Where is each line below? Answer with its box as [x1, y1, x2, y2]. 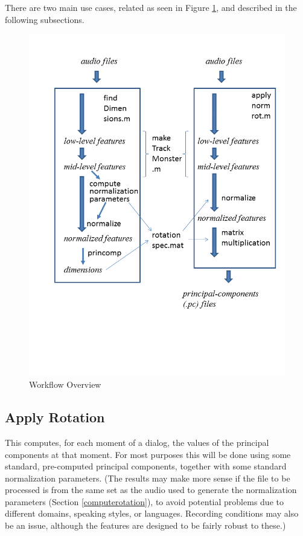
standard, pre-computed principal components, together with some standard [5, 460, 287, 472]
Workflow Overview [29, 378, 101, 391]
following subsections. [5, 13, 85, 25]
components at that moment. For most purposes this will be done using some [5, 448, 291, 460]
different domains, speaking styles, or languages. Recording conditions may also [5, 507, 299, 520]
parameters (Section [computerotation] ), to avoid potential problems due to [5, 495, 284, 508]
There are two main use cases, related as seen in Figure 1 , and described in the [5, 1, 297, 13]
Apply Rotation [5, 408, 105, 427]
